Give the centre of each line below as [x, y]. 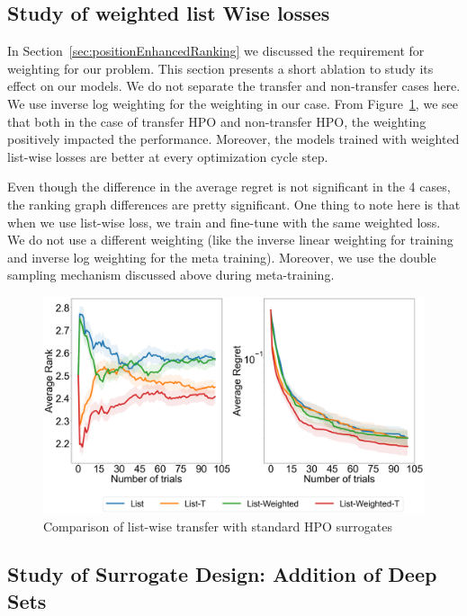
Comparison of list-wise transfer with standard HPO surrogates [218, 526]
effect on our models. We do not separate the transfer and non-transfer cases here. [234, 86]
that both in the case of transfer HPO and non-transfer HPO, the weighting [217, 121]
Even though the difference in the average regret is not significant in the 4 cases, [229, 187]
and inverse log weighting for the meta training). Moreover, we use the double [222, 257]
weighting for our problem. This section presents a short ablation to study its [220, 68]
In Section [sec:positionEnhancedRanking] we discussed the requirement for [216, 51]
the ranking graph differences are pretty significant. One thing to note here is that [234, 204]
